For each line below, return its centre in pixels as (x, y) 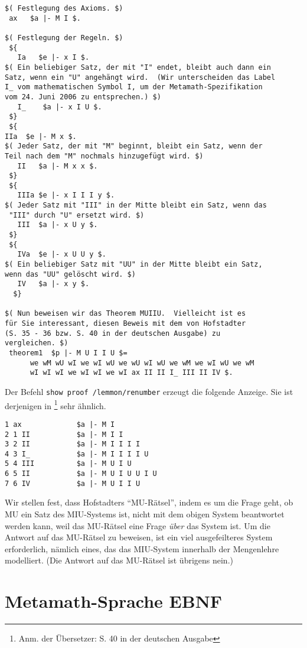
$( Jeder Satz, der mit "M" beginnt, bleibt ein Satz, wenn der (134, 146)
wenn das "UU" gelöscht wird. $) (70, 274)
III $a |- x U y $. (58, 225)
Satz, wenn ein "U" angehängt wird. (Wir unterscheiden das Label (140, 77)
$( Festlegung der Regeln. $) (64, 38)
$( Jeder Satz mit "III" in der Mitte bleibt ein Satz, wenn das (136, 205)
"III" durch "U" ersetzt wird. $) (77, 215)
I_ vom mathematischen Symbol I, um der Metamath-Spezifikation (134, 87)
